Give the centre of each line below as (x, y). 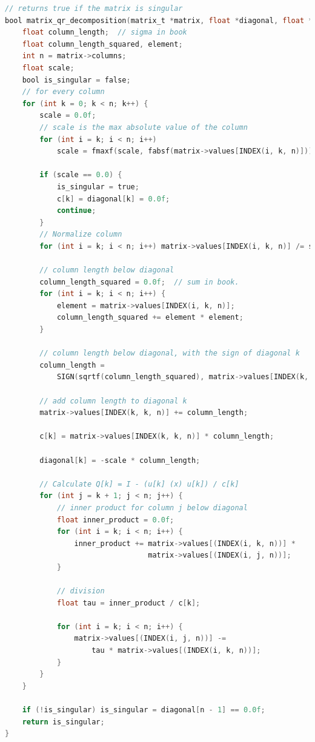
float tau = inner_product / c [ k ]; (128, 603)
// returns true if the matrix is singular (94, 8)
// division (81, 591)
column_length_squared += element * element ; (150, 318)
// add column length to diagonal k (113, 401)
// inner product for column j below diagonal (152, 508)
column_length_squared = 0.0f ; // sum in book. (139, 282)
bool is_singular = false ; (76, 80)
